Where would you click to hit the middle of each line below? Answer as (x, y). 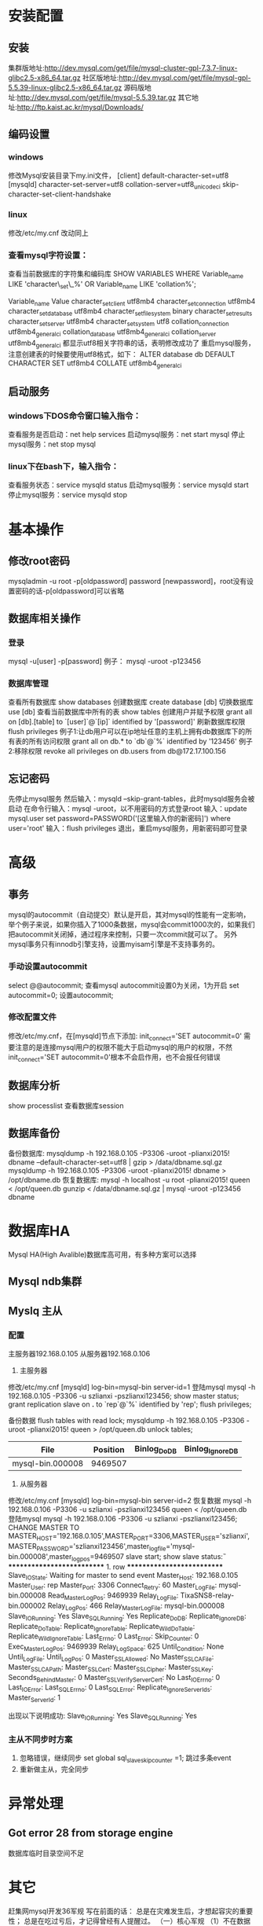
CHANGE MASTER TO (44, 1528)
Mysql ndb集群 (45, 1282)
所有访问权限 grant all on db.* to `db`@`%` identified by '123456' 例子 (141, 741)
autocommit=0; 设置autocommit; (61, 995)
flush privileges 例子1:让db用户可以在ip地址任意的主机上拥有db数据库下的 (127, 732)
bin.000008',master (40, 1556)
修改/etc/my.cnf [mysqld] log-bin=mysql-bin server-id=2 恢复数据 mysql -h (130, 1501)
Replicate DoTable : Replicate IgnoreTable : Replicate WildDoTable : (102, 1627)
